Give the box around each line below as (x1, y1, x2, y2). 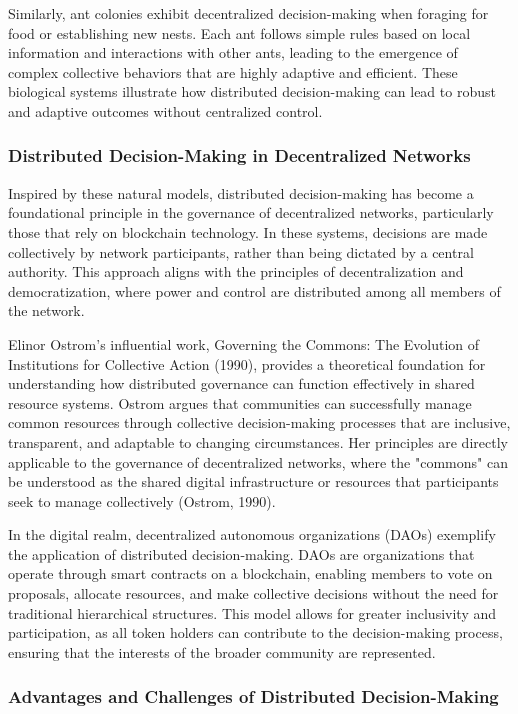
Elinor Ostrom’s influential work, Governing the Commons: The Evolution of (8, 333, 480, 354)
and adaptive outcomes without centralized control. (8, 100, 323, 121)
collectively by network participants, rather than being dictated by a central (8, 241, 474, 262)
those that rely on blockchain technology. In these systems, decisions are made (8, 221, 488, 242)
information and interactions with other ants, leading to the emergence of (8, 42, 458, 63)
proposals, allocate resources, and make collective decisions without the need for (8, 583, 499, 604)
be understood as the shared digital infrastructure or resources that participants (8, 471, 499, 492)
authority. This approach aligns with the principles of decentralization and (8, 261, 464, 282)
